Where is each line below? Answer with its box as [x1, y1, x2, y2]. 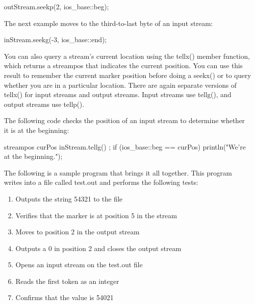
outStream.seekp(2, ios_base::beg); [4, 1, 109, 11]
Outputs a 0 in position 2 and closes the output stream [15, 243, 181, 253]
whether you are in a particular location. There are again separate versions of [4, 79, 237, 90]
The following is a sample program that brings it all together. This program [4, 167, 232, 177]
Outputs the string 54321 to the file [15, 193, 123, 203]
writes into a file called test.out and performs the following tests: [4, 177, 198, 187]
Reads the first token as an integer [15, 276, 119, 286]
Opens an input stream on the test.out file [15, 259, 143, 270]
